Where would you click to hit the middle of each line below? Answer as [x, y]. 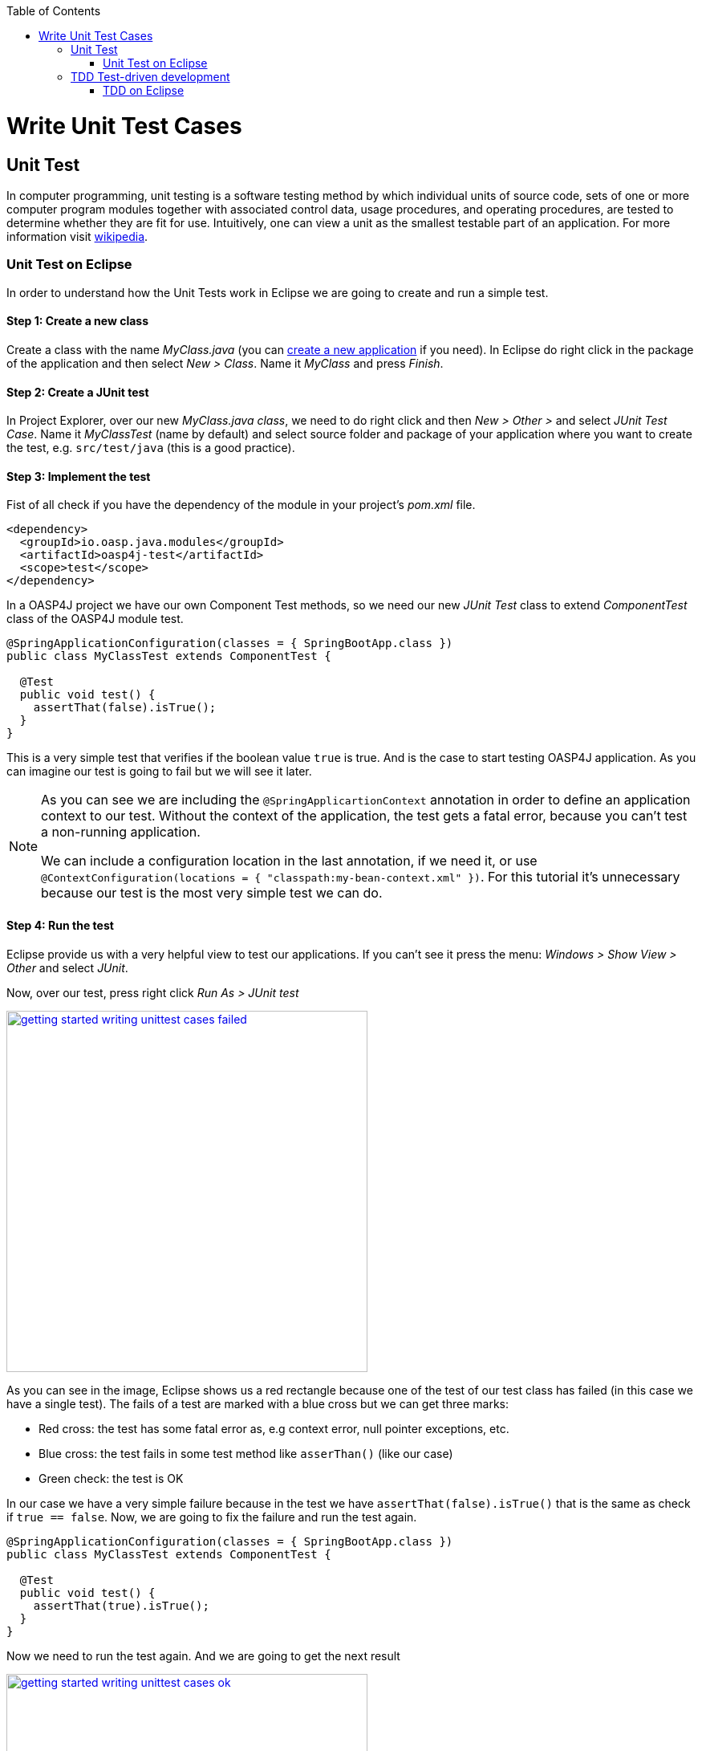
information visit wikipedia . [77, 236]
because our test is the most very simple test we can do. [212, 893]
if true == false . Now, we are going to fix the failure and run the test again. [212, 1517]
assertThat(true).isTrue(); [121, 1605]
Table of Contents [54, 11]
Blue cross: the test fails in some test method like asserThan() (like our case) [246, 1453]
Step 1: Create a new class [77, 321]
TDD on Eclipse [144, 90]
